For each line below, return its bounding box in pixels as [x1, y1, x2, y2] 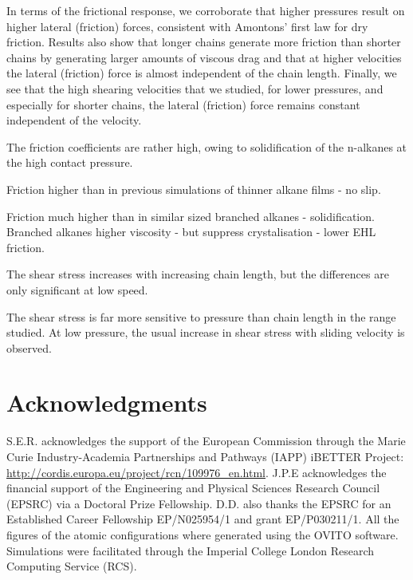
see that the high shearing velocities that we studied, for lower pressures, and [6, 80, 383, 97]
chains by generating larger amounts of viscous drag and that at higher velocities [6, 49, 402, 65]
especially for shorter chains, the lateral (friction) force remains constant [6, 96, 360, 112]
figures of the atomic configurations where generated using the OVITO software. [6, 526, 399, 543]
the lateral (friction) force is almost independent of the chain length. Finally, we [6, 65, 397, 81]
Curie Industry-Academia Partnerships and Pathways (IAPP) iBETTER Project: [6, 448, 404, 464]
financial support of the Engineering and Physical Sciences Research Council [6, 479, 380, 496]
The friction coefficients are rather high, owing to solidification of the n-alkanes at [6, 138, 407, 155]
